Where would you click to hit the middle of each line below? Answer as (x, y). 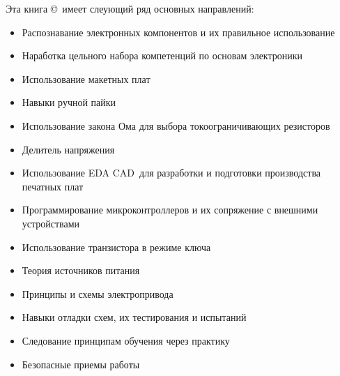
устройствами (51, 223)
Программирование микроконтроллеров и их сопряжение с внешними (170, 210)
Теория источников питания (81, 270)
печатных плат (53, 186)
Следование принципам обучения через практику (126, 340)
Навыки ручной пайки (69, 102)
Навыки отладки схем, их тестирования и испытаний (134, 317)
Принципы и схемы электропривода (98, 293)
